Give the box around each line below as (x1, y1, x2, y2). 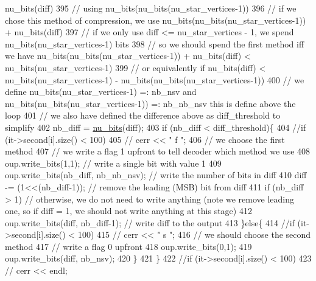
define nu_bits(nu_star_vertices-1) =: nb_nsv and (5, 85, 197, 98)
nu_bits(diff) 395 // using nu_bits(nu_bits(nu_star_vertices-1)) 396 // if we (5, 2, 297, 14)
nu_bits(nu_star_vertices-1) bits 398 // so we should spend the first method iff (5, 37, 304, 50)
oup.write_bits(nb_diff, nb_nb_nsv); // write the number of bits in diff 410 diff (5, 168, 307, 181)
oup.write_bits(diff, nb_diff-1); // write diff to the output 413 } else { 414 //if (5, 216, 295, 229)
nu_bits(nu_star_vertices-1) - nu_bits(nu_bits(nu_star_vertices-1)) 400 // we (5, 73, 304, 86)
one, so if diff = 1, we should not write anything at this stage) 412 (5, 204, 252, 217)
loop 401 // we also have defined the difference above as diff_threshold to (5, 109, 281, 122)
